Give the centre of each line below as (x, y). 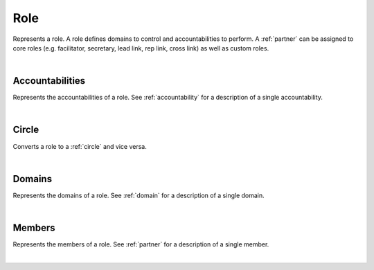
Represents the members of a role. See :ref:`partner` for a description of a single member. (141, 244)
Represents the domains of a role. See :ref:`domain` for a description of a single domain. (139, 195)
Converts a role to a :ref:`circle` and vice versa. (80, 146)
